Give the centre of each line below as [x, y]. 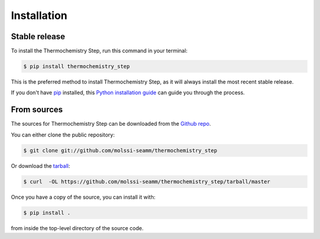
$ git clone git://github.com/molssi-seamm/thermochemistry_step [120, 150]
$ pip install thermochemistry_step [77, 66]
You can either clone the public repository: [63, 135]
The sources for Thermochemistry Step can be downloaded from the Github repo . [111, 124]
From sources [37, 110]
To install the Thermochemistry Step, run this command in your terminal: [99, 51]
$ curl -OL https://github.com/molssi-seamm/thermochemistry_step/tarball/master [147, 181]
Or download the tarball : [41, 165]
